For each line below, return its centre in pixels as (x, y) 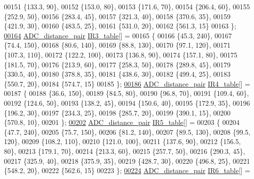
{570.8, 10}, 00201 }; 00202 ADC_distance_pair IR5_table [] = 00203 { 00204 (122, 122)
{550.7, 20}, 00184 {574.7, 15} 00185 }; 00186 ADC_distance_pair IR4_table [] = (127, 83)
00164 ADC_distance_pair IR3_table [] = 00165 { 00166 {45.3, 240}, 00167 (118, 35)
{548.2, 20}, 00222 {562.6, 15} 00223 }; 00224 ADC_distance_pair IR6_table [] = (127, 170)
